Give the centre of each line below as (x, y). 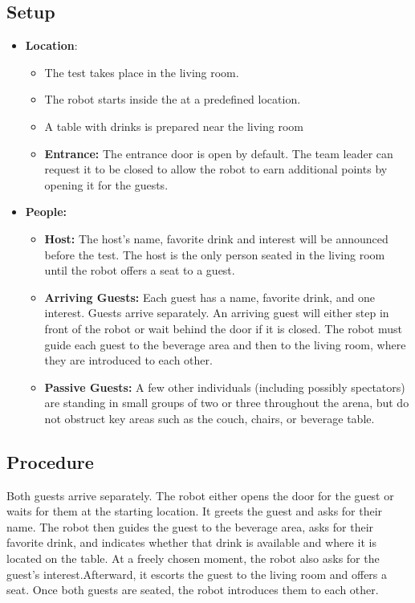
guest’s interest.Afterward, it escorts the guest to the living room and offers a (197, 574)
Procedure (50, 461)
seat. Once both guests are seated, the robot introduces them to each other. (193, 590)
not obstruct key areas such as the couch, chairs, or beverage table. (210, 418)
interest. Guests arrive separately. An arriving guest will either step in (217, 313)
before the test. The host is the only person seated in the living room (215, 254)
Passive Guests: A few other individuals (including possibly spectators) (225, 387)
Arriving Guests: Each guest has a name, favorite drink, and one (210, 297)
